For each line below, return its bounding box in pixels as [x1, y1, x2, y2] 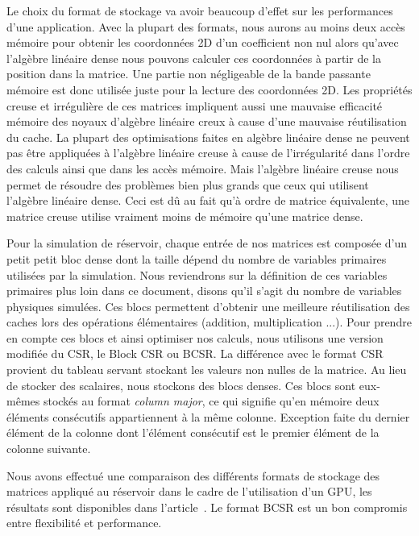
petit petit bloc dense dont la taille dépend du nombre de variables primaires [6, 250, 387, 267]
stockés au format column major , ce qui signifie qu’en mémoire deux [43, 393, 380, 409]
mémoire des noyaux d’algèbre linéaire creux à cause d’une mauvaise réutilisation [6, 113, 407, 130]
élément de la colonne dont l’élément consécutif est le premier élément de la [6, 424, 380, 441]
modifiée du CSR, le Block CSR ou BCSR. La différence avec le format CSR [6, 345, 384, 362]
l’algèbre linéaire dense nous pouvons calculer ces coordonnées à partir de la [6, 49, 381, 66]
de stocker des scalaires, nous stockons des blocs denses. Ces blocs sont [6, 376, 356, 393]
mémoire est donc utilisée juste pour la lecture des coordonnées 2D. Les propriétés [6, 81, 413, 98]
